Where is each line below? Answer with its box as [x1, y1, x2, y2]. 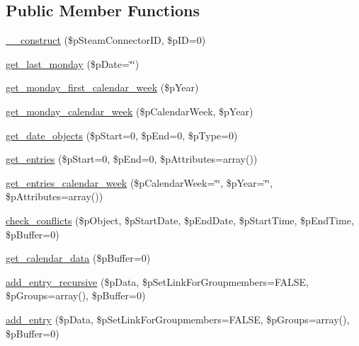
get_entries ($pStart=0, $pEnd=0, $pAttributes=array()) [6, 151, 258, 166]
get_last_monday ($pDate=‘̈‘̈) [6, 56, 139, 71]
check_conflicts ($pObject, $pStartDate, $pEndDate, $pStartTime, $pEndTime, [6, 212, 354, 227]
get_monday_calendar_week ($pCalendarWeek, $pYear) [6, 103, 253, 118]
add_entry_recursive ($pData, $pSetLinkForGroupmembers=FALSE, [6, 274, 309, 289]
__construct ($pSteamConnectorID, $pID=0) [6, 33, 206, 47]
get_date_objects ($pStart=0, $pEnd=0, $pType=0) [6, 127, 238, 142]
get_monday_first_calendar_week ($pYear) [6, 80, 199, 95]
